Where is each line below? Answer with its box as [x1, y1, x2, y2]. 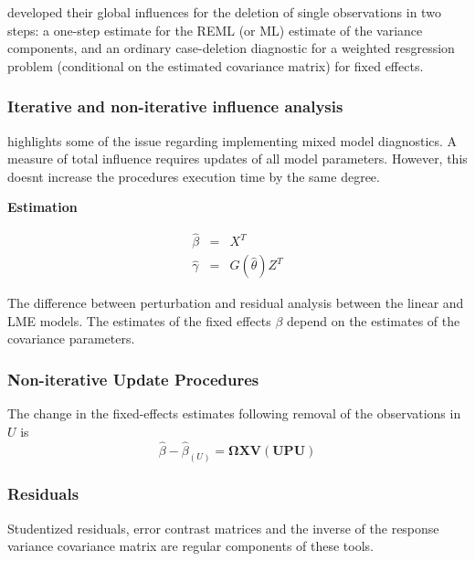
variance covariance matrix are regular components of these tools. [7, 536, 374, 556]
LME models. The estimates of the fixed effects [7, 311, 271, 330]
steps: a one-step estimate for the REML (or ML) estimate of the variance [7, 20, 423, 39]
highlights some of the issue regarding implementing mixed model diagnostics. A [7, 131, 458, 150]
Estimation [7, 197, 78, 217]
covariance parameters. [7, 329, 135, 348]
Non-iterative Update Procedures [7, 367, 259, 390]
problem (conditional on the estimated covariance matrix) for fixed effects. [7, 56, 424, 75]
